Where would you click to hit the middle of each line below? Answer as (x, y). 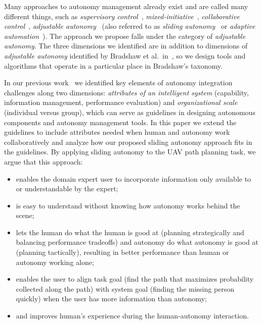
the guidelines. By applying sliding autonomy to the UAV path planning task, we (130, 152)
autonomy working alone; (55, 262)
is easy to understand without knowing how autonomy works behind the (128, 205)
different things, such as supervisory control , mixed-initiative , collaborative (122, 16)
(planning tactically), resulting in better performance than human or (122, 252)
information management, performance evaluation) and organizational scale (121, 102)
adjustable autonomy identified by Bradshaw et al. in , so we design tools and (125, 55)
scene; (25, 215)
